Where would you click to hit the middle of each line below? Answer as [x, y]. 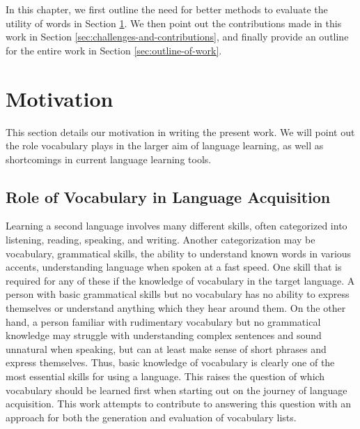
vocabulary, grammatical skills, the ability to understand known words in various [179, 253]
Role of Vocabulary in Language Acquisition [168, 196]
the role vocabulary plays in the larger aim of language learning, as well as [165, 145]
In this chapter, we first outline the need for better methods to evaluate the [167, 9]
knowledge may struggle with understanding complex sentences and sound [164, 335]
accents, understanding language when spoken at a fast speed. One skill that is [174, 267]
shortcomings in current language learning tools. [109, 159]
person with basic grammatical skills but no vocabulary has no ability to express [178, 294]
